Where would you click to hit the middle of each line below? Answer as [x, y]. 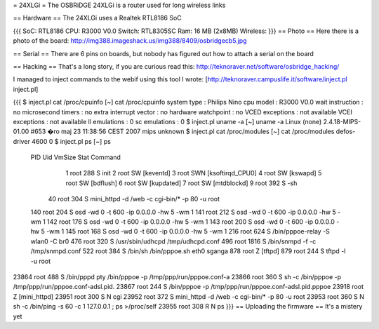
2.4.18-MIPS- [342, 121]
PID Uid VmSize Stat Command [75, 157]
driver [22, 141]
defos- [346, 132]
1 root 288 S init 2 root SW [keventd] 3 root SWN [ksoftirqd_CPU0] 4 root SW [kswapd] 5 [194, 173]
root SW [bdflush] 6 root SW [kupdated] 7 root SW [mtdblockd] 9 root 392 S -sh [181, 183]
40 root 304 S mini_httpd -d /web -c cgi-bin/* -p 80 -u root [134, 199]
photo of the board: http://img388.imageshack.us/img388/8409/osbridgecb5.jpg [130, 41]
